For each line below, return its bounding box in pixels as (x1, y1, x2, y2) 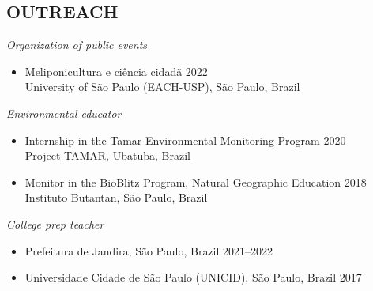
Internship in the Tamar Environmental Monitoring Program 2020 (24, 131, 346, 148)
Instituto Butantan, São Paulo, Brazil (24, 189, 208, 206)
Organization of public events (6, 36, 148, 53)
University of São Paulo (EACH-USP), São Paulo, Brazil (24, 78, 300, 95)
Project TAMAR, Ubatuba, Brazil (24, 147, 190, 164)
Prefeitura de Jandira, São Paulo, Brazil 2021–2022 (24, 242, 273, 259)
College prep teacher (6, 215, 104, 232)
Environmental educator (6, 104, 122, 121)
